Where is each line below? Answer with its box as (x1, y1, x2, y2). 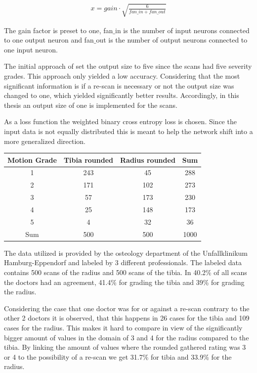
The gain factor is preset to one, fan (4, 25, 113, 35)
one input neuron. (4, 44, 58, 54)
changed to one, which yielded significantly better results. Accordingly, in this (4, 90, 239, 100)
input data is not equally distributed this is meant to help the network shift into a (4, 126, 253, 136)
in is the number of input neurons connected (115, 25, 250, 35)
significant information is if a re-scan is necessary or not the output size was (4, 80, 234, 91)
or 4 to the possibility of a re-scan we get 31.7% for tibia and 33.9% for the (4, 351, 232, 362)
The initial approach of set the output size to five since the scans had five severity (4, 61, 252, 71)
